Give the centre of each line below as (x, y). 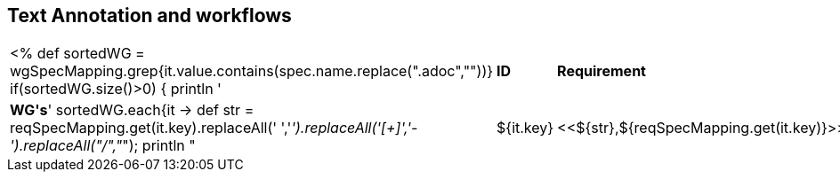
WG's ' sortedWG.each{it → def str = (132, 110)
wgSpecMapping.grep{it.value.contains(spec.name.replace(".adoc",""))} (252, 71)
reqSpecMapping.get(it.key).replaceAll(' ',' (151, 128)
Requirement (602, 71)
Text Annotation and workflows (149, 16)
